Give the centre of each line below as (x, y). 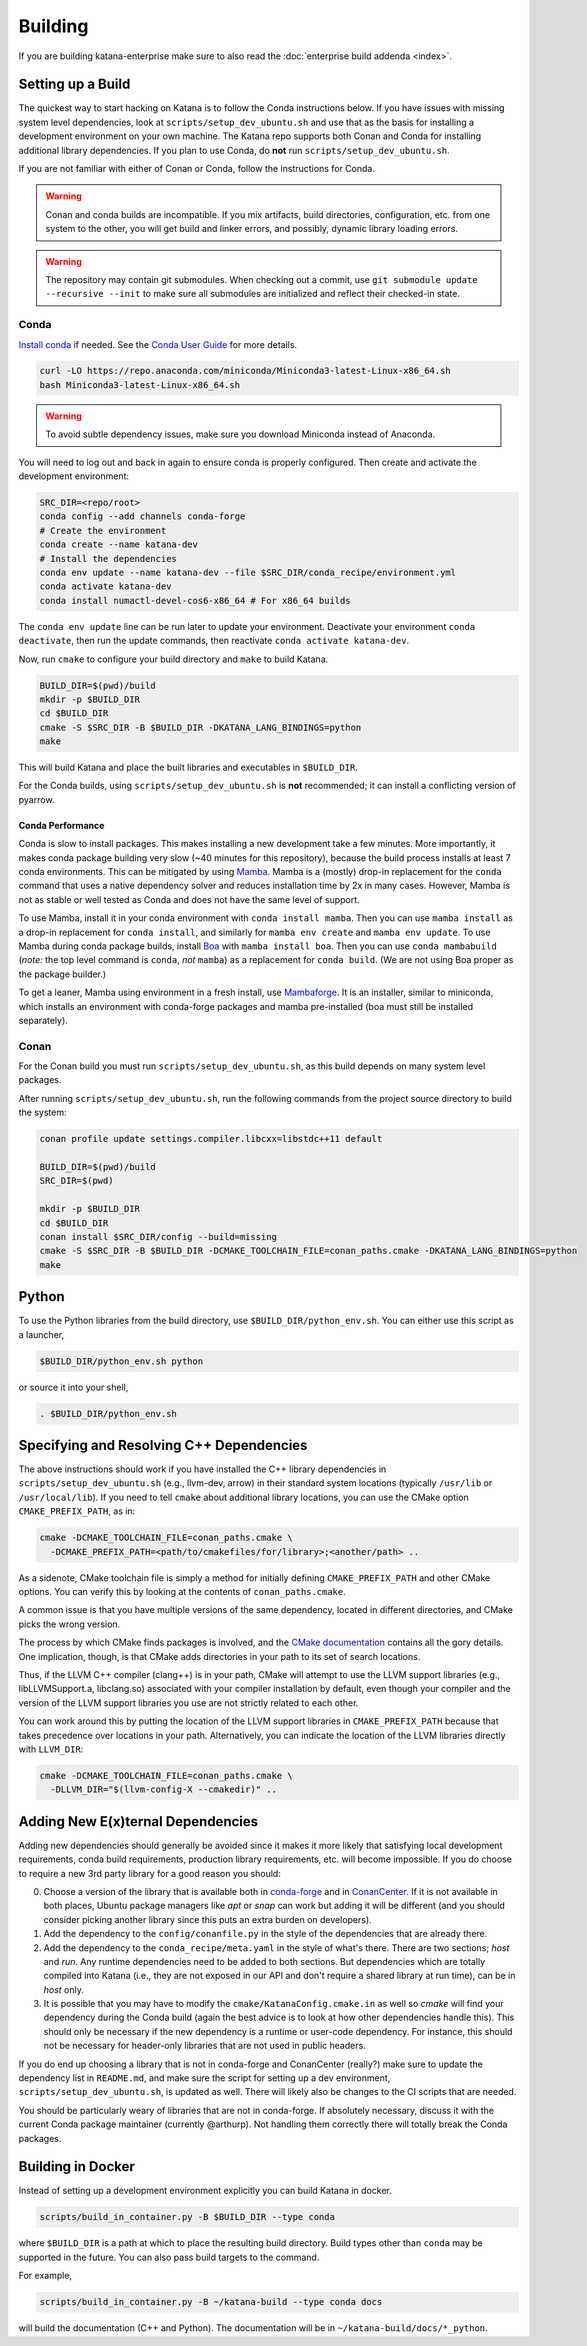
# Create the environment (103, 530)
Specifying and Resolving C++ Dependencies (163, 1445)
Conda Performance (61, 825)
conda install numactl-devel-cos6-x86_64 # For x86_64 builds (195, 600)
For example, (45, 2276)
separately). (43, 1020)
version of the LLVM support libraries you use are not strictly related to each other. (188, 1702)
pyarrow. (36, 799)
